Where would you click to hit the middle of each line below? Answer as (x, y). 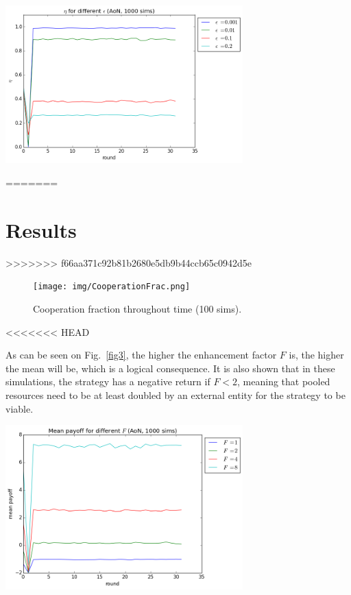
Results (41, 229)
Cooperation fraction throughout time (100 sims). (137, 308)
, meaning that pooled (284, 381)
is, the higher (316, 355)
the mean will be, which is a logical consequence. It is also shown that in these (170, 368)
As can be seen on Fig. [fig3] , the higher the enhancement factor (141, 355)
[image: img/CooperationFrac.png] (112, 287)
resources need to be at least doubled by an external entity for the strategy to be (175, 394)
